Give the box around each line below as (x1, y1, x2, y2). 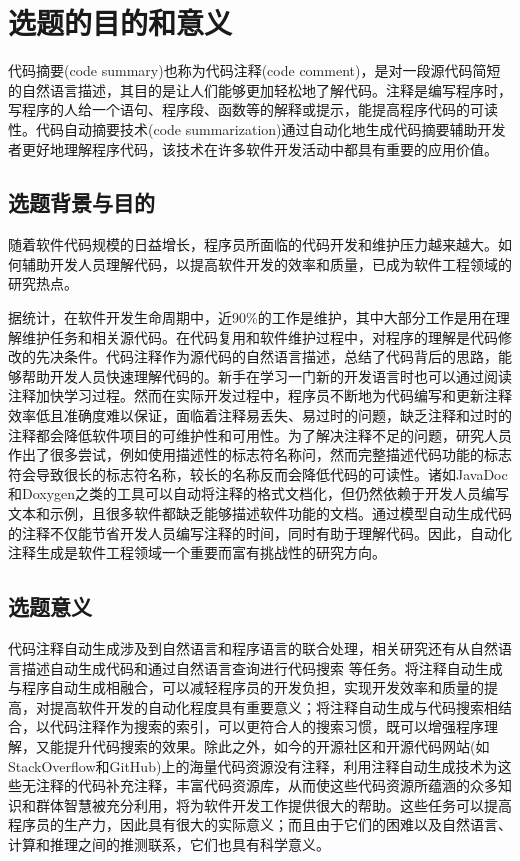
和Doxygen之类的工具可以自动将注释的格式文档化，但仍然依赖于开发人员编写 (8, 483, 510, 504)
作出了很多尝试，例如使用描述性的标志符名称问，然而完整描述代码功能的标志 (8, 444, 512, 465)
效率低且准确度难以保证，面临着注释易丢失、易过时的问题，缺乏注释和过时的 (8, 405, 512, 426)
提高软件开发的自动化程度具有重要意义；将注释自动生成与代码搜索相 (49, 696, 498, 717)
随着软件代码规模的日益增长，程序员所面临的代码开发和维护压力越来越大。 (8, 234, 498, 255)
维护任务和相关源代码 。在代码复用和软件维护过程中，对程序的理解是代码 (21, 326, 498, 347)
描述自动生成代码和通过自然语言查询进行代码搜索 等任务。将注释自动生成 (21, 657, 503, 678)
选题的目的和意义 (8, 2, 233, 43)
